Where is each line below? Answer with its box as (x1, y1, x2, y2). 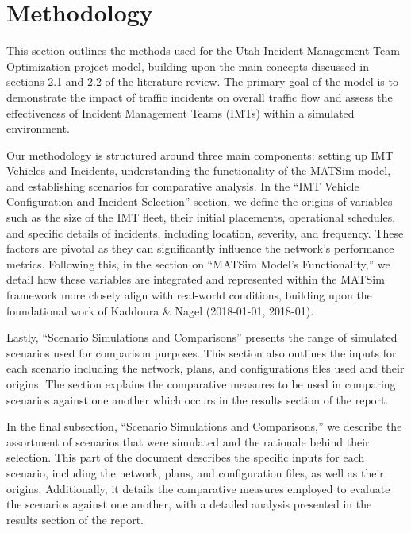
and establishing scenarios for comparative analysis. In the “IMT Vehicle (6, 177, 359, 194)
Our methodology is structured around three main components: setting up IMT (6, 146, 394, 163)
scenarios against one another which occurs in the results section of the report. (6, 391, 389, 407)
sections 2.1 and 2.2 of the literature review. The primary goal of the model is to (6, 73, 398, 90)
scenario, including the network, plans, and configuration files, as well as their (6, 464, 384, 481)
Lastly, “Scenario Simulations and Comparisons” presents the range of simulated (6, 329, 398, 346)
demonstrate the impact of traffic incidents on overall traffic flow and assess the (6, 88, 393, 105)
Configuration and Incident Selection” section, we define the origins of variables (6, 193, 393, 210)
